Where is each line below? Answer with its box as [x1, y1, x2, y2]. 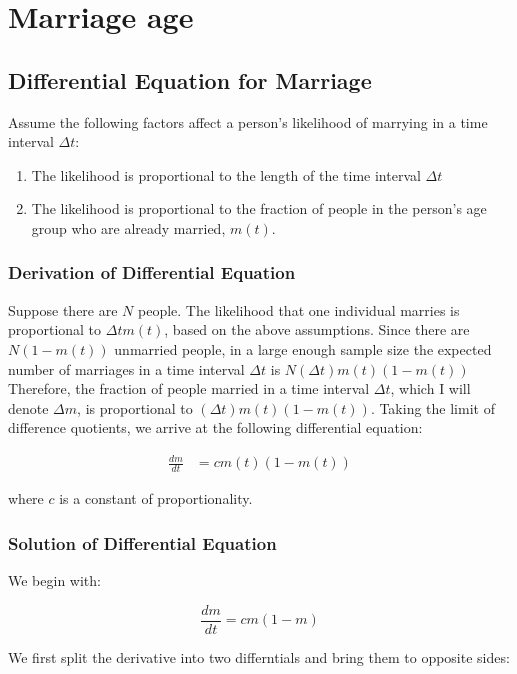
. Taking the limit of [370, 397, 495, 418]
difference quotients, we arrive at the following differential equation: [8, 417, 423, 438]
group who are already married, [31, 217, 226, 238]
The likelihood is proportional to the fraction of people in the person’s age [31, 198, 487, 219]
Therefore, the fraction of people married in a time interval [8, 378, 370, 399]
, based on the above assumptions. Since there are [164, 319, 470, 340]
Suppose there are [8, 299, 118, 320]
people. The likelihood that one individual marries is [138, 299, 460, 320]
